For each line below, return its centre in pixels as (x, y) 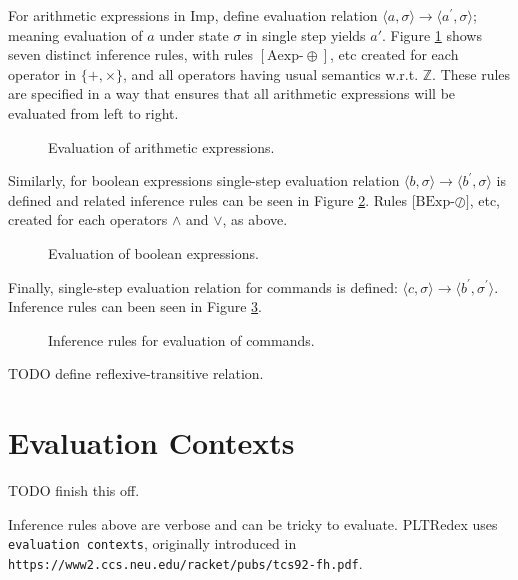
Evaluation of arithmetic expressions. (161, 146)
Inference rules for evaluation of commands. (181, 339)
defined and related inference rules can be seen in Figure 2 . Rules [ (212, 199)
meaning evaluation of (75, 34)
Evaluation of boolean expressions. (153, 252)
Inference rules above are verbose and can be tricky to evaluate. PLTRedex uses (253, 523)
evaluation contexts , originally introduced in (152, 543)
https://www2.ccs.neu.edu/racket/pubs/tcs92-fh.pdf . (185, 562)
